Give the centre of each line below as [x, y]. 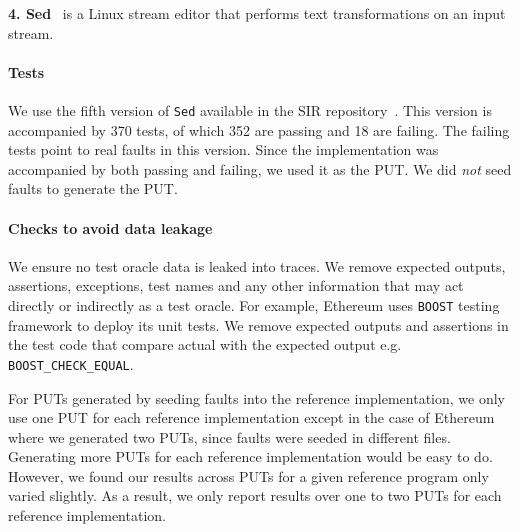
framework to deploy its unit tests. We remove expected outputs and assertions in [258, 324]
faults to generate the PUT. [93, 188]
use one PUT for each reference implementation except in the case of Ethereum [251, 417]
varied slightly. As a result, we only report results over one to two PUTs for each [255, 495]
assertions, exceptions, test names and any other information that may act [236, 285]
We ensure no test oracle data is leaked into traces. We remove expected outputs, [257, 265]
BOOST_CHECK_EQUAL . [71, 363]
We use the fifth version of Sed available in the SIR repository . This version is [250, 109]
